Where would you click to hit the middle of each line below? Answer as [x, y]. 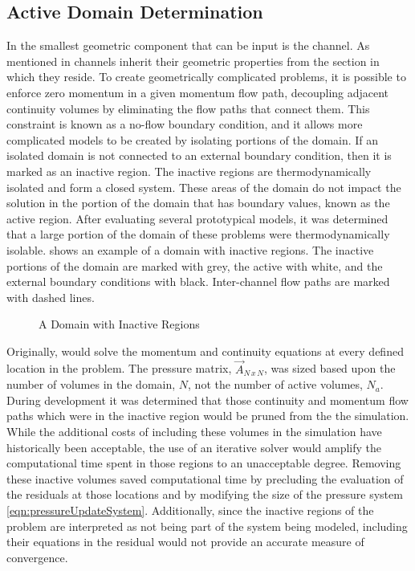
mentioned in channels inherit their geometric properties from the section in [193, 61]
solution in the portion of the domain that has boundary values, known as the [198, 203]
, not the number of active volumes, [275, 384]
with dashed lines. [51, 297]
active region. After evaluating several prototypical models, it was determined [197, 218]
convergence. [37, 557]
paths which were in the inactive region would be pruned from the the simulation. [208, 416]
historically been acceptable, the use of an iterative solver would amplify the [194, 447]
